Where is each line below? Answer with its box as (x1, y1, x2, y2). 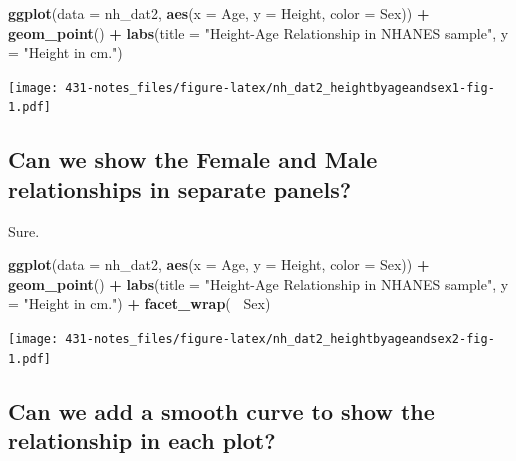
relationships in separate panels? (8, 173, 352, 204)
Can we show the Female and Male (8, 144, 378, 175)
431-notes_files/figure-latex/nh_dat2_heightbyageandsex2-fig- (65, 332, 495, 347)
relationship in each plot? (8, 425, 276, 456)
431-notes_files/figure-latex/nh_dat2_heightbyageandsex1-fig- (65, 80, 495, 95)
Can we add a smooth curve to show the (8, 395, 435, 426)
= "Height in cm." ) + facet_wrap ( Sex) (8, 293, 271, 314)
